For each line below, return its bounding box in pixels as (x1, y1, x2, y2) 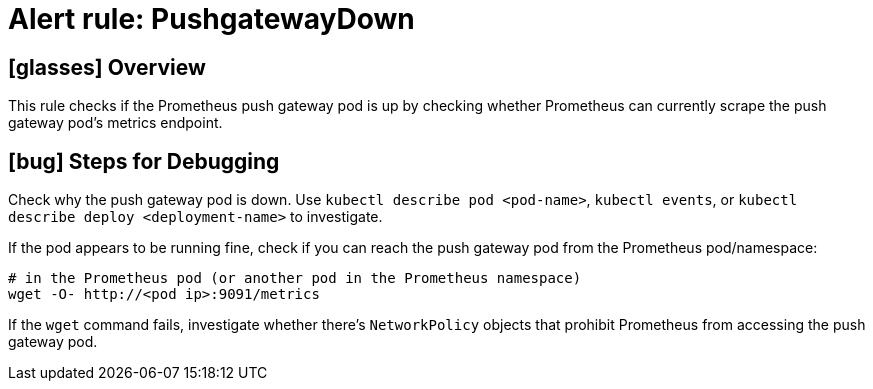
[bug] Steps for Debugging (8, 148, 280, 174)
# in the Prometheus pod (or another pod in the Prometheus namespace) (8, 270, 582, 287)
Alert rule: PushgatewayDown (8, 2, 415, 36)
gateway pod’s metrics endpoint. (8, 114, 223, 132)
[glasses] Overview (8, 54, 206, 80)
